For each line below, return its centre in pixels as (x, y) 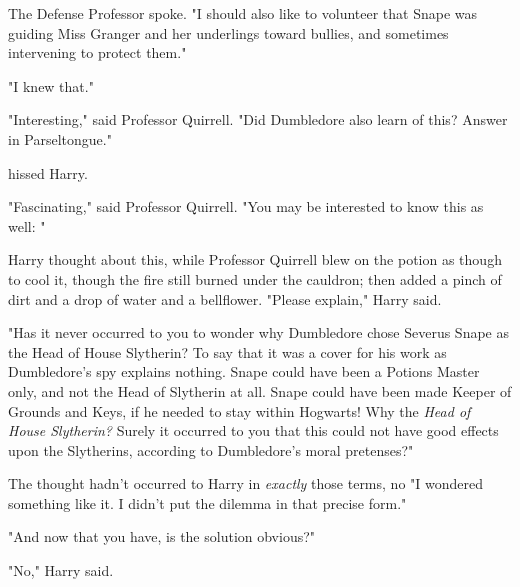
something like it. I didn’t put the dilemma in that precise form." (207, 502)
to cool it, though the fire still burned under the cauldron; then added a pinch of (255, 278)
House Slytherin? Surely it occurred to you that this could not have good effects (253, 430)
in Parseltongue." (60, 138)
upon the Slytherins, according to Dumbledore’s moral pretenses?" (211, 449)
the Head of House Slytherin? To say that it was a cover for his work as (227, 351)
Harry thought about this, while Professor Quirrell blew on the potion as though (255, 259)
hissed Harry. (48, 172)
